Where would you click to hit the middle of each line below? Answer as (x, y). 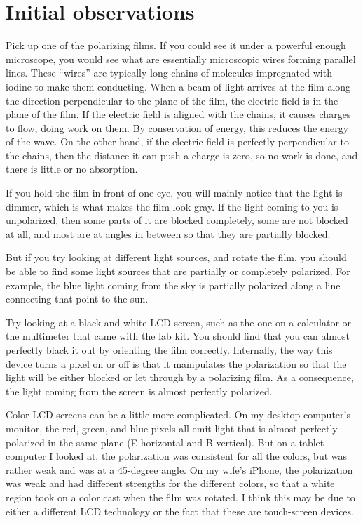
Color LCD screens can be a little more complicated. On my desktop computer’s (178, 415)
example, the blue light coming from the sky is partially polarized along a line (173, 285)
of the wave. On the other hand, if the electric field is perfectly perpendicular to (177, 141)
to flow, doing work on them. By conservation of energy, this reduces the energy (177, 127)
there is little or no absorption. (72, 169)
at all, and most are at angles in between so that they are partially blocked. (168, 233)
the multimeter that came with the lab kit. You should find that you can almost (178, 336)
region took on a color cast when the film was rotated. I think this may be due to (180, 497)
